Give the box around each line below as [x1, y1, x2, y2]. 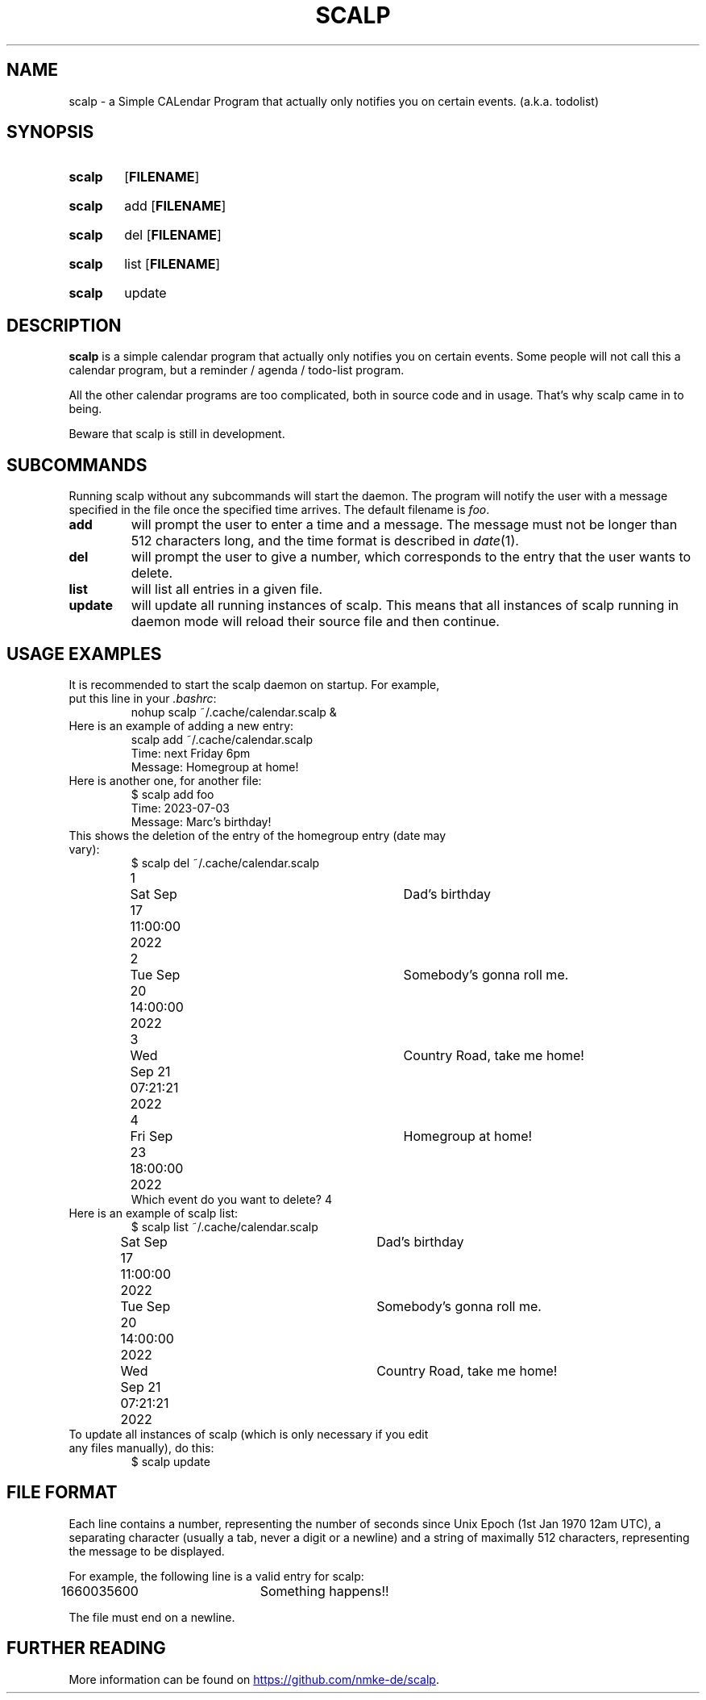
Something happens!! [260, 1582, 389, 1599]
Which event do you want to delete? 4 [131, 1192, 332, 1206]
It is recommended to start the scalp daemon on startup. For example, [69, 677, 440, 691]
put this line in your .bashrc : [69, 691, 217, 705]
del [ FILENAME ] [124, 227, 222, 244]
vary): [69, 842, 100, 856]
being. [69, 402, 102, 416]
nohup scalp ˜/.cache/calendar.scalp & [131, 704, 337, 719]
